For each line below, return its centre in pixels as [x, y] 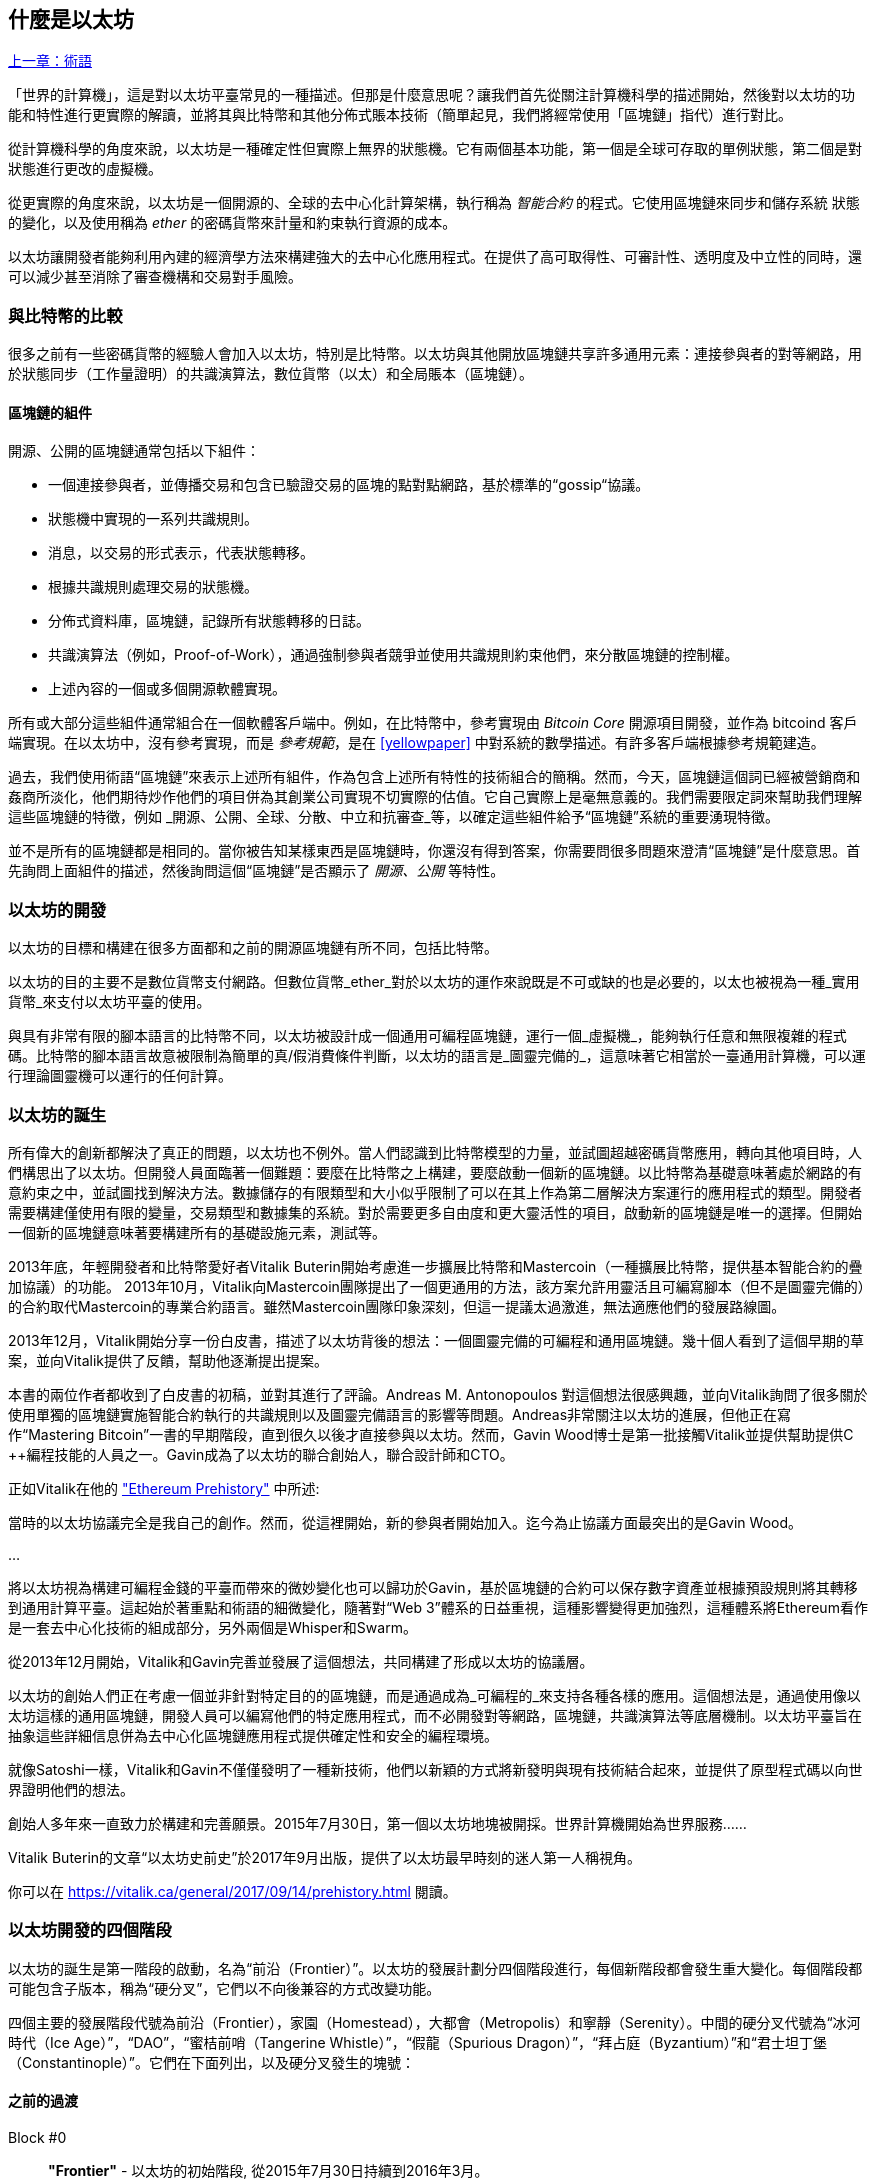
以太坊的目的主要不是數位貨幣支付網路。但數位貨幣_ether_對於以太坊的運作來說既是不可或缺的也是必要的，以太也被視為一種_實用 [434, 982]
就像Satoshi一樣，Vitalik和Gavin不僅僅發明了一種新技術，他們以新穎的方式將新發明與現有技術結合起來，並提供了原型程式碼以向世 [435, 1769]
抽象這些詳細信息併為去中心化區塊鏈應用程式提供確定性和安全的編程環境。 [253, 1735]
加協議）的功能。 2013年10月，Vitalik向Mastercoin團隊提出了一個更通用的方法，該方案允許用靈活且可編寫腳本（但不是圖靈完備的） [436, 1286]
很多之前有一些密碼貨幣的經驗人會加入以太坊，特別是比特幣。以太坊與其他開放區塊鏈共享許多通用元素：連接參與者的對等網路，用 [435, 354]
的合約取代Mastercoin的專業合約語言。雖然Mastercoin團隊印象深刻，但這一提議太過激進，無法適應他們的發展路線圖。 [397, 1306]
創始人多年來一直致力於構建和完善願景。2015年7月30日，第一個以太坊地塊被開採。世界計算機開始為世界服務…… [377, 1823]
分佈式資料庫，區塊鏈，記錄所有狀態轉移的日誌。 [209, 621]
